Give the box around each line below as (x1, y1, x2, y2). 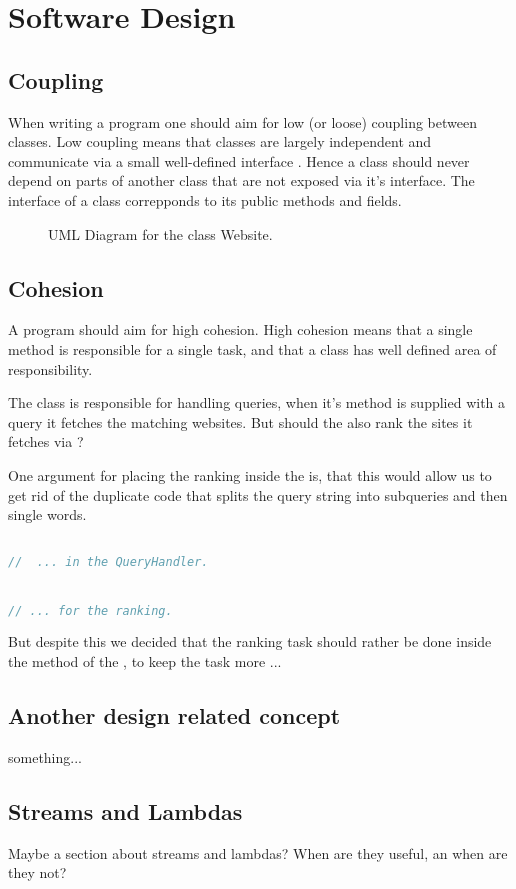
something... (8, 746, 82, 767)
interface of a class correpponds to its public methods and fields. (8, 189, 402, 210)
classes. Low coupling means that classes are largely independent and (8, 131, 432, 152)
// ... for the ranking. (8, 603, 173, 618)
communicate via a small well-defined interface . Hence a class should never (8, 150, 470, 171)
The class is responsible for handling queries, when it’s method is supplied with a (8, 392, 506, 413)
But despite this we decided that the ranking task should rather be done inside (8, 631, 492, 652)
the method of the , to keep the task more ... (8, 651, 282, 671)
